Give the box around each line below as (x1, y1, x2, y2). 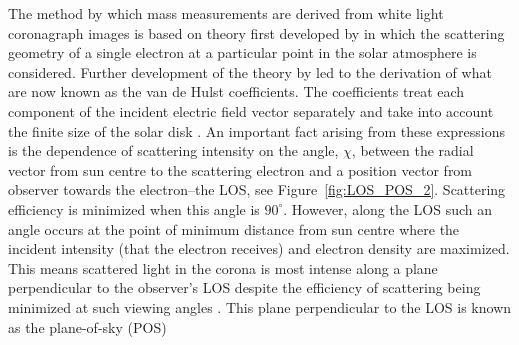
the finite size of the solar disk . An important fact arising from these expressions (8, 120, 506, 141)
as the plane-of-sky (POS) (8, 316, 167, 337)
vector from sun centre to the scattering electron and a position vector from (8, 159, 473, 180)
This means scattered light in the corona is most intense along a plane (8, 257, 438, 278)
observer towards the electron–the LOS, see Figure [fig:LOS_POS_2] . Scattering (8, 179, 506, 200)
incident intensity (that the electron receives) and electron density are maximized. (8, 238, 510, 259)
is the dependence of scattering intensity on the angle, (8, 140, 339, 161)
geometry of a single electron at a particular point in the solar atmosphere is (8, 42, 477, 63)
